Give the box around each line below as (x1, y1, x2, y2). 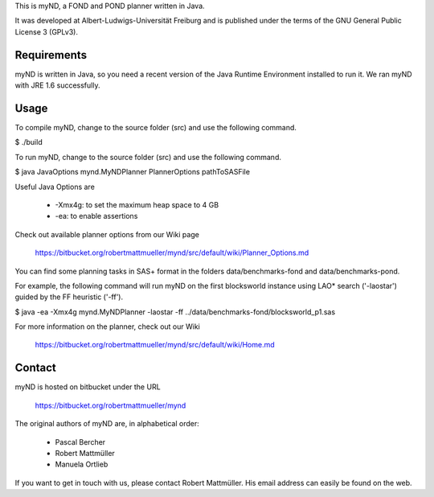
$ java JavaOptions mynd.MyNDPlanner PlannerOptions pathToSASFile (14, 167, 251, 177)
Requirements (14, 48, 88, 62)
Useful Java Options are (14, 182, 96, 191)
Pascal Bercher (55, 437, 106, 446)
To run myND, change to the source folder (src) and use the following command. (14, 152, 281, 162)
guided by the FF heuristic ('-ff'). (14, 292, 124, 302)
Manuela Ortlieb (55, 459, 108, 470)
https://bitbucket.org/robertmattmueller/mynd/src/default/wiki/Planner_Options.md (35, 248, 309, 257)
